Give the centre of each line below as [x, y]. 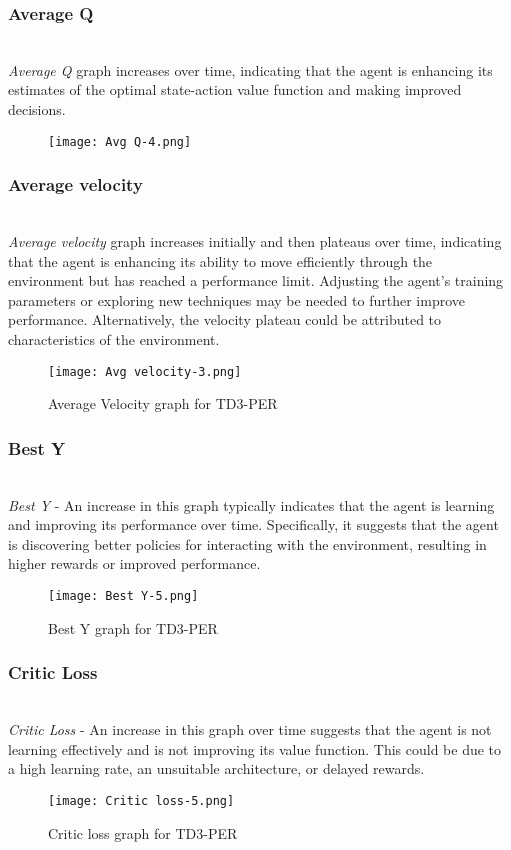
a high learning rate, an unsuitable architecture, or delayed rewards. [216, 768]
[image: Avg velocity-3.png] [145, 371]
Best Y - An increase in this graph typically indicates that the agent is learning [251, 504]
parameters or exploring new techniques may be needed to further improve [236, 299]
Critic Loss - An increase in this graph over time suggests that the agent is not [250, 729]
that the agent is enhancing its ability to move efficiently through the [220, 260]
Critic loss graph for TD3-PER [143, 832]
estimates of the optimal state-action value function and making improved [235, 89]
